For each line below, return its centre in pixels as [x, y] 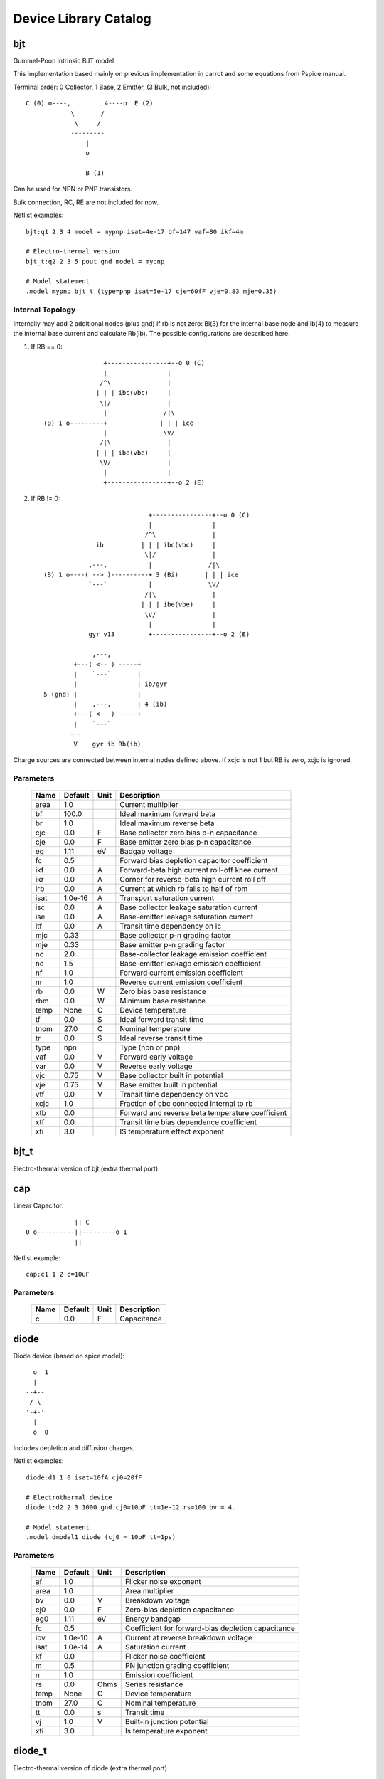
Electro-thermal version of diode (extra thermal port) [90, 1768]
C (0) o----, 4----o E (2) [90, 104]
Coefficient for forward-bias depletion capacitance [210, 1628]
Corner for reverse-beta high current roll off [193, 879]
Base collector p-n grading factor [175, 935]
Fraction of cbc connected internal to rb [186, 1103]
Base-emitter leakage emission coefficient [190, 963]
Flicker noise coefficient [165, 1657]
